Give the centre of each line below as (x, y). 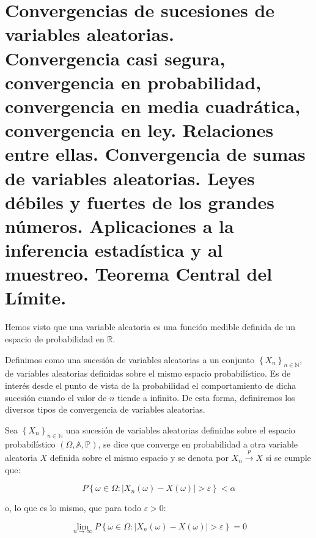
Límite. (36, 297)
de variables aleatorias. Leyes (130, 178)
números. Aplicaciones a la (119, 225)
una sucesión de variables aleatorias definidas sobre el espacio (180, 429)
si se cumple (288, 457)
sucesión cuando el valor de (56, 397)
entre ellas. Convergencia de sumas (155, 154)
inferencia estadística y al (114, 250)
